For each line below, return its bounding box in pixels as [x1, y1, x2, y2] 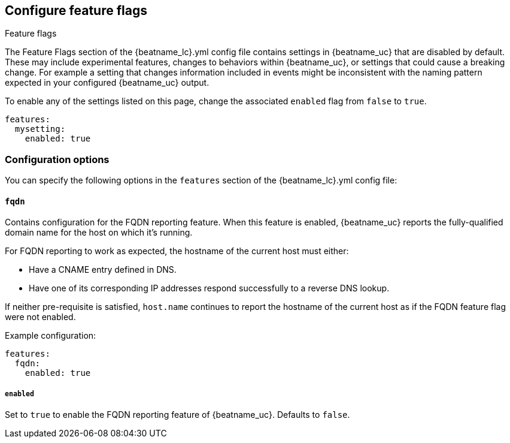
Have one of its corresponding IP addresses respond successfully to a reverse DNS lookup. [29, 283, 390, 294]
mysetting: [14, 124, 66, 134]
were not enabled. [5, 312, 76, 323]
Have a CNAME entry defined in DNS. [29, 264, 177, 275]
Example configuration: [5, 330, 96, 341]
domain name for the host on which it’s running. [5, 227, 193, 238]
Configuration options [5, 153, 110, 165]
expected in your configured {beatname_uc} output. [5, 77, 210, 88]
